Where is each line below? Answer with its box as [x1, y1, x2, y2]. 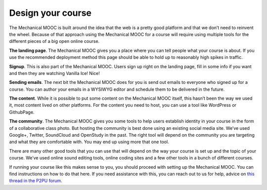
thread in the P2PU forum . [9, 178, 62, 184]
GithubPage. [9, 109, 35, 115]
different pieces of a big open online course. [9, 38, 100, 44]
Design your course [9, 7, 91, 18]
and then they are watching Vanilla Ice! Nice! [9, 70, 100, 76]
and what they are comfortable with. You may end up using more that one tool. [9, 139, 169, 145]
